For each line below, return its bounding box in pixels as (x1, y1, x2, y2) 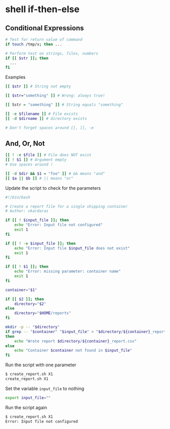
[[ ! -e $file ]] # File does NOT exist (5, 153, 92, 158)
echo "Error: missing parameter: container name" (14, 269, 121, 274)
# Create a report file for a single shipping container (5, 204, 128, 209)
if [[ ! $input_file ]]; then (5, 218, 69, 223)
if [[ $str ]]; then (5, 56, 49, 61)
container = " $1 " (5, 287, 37, 292)
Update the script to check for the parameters (5, 185, 101, 191)
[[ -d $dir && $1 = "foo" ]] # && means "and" (5, 171, 105, 176)
